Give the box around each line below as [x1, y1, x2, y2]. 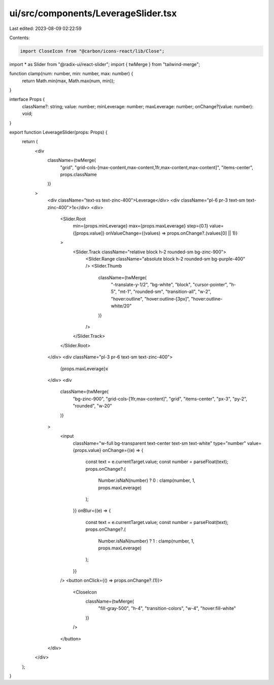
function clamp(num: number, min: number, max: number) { [9, 71, 133, 77]
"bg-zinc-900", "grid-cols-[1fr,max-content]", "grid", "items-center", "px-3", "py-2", [73, 396, 248, 402]
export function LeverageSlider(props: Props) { [9, 129, 108, 136]
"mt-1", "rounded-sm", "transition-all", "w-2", [117, 288, 212, 295]
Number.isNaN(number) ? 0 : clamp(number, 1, [98, 477, 195, 483]
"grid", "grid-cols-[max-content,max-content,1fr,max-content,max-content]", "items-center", [60, 164, 254, 170]
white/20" [111, 303, 132, 309]
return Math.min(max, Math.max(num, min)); [22, 78, 115, 84]
